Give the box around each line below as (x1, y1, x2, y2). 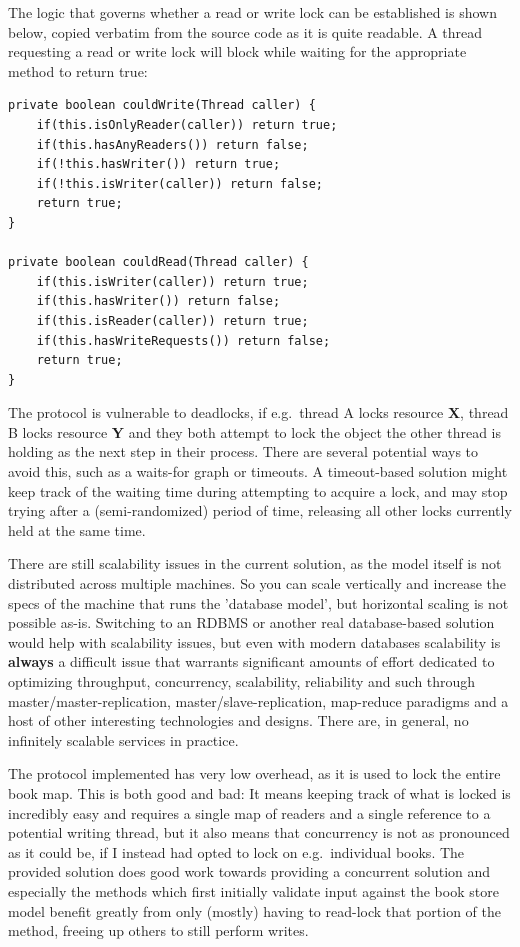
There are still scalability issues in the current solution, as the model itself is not (8, 553, 502, 574)
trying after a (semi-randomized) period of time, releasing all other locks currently (8, 500, 512, 521)
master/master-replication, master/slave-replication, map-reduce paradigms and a (8, 690, 509, 711)
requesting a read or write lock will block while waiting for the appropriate (8, 41, 467, 62)
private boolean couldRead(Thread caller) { (8, 255, 309, 270)
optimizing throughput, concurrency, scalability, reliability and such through (8, 671, 476, 691)
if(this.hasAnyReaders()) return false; (36, 137, 309, 152)
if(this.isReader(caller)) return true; (36, 313, 309, 328)
